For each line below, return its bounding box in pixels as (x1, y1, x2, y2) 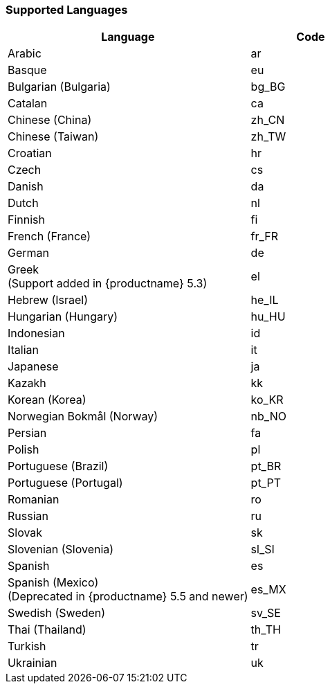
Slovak (8, 526, 43, 540)
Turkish (8, 639, 46, 654)
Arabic (8, 46, 42, 61)
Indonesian (8, 326, 65, 341)
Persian (8, 426, 47, 440)
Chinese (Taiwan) (8, 129, 99, 144)
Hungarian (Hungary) (8, 310, 118, 324)
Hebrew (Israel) (8, 293, 89, 307)
